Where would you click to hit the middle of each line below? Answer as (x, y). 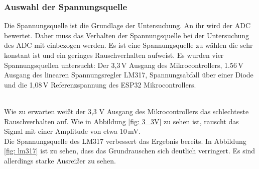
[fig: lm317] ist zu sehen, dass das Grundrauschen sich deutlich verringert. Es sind (130, 151)
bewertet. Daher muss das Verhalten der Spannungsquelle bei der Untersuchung (127, 35)
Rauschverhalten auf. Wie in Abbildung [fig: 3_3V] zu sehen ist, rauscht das (121, 121)
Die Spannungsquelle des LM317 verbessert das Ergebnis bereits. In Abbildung (125, 141)
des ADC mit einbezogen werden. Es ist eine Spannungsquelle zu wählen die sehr (128, 45)
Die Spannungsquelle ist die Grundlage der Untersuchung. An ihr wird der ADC (127, 25)
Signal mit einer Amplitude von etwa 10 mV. (72, 131)
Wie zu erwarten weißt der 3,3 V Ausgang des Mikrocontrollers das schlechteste (126, 111)
